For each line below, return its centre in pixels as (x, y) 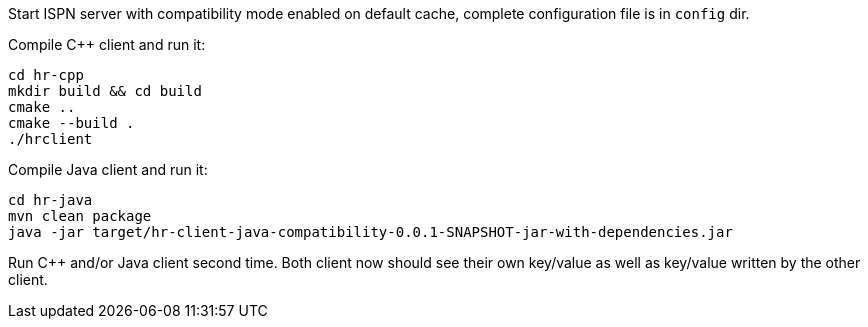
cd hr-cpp (46, 75)
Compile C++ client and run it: (107, 44)
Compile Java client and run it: (108, 169)
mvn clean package (80, 216)
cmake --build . (71, 123)
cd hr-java (50, 200)
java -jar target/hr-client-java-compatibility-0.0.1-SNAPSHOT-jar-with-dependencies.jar (370, 232)
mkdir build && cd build (105, 91)
